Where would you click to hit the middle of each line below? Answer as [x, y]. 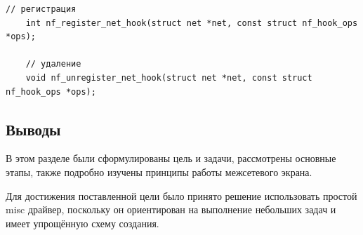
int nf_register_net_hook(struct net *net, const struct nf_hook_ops [192, 23]
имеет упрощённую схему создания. [82, 223]
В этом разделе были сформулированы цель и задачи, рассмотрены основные [171, 158]
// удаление [53, 64]
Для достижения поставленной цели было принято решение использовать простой [181, 195]
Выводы [33, 129]
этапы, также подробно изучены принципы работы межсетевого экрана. [159, 172]
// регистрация [41, 9]
